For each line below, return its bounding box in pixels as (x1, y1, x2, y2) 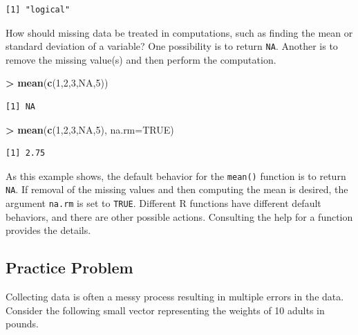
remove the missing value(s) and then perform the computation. (6, 52, 276, 66)
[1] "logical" (6, 5, 70, 15)
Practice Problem (6, 257, 133, 278)
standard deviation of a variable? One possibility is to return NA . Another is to (6, 39, 338, 53)
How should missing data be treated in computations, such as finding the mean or (6, 25, 353, 39)
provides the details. (6, 223, 91, 237)
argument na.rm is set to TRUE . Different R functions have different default (6, 196, 321, 210)
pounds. (6, 316, 39, 331)
